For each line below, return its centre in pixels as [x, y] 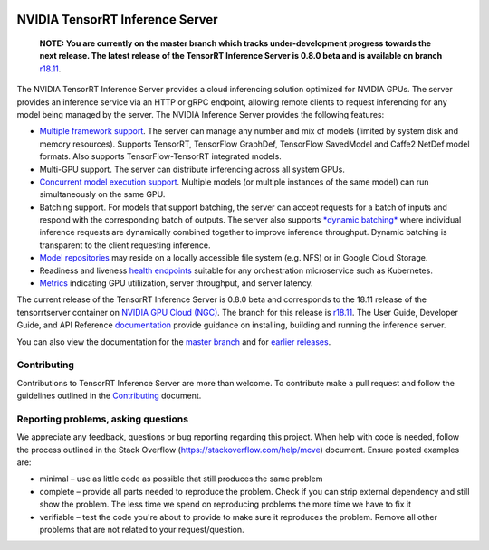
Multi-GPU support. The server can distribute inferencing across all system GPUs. [192, 169]
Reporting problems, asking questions [103, 419]
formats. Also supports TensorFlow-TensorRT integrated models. [161, 156]
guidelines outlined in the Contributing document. [109, 396]
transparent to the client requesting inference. [125, 245]
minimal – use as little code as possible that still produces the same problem [181, 479]
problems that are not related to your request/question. [142, 530]
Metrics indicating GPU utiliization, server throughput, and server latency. [176, 283]
